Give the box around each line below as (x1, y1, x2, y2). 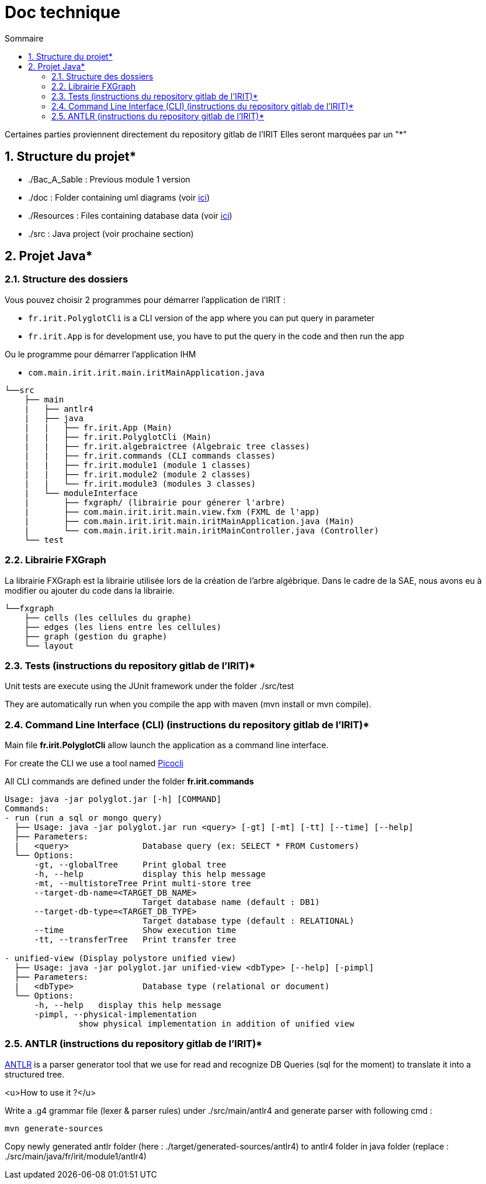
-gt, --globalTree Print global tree (34, 860, 227, 870)
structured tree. (5, 1069, 65, 1079)
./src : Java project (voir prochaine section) (28, 228, 194, 239)
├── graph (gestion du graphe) (24, 631, 168, 641)
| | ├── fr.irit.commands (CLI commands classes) (24, 450, 276, 460)
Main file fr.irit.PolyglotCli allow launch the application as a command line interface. (5, 740, 329, 751)
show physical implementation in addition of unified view (78, 1019, 355, 1029)
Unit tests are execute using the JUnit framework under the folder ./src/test (5, 681, 294, 691)
